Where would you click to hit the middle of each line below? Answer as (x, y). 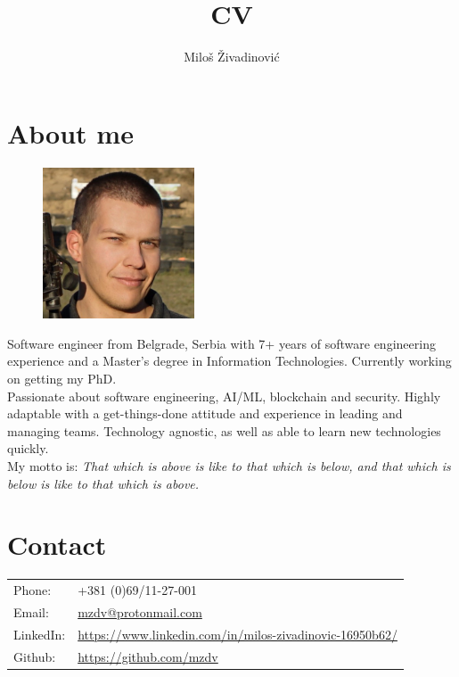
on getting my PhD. (62, 379)
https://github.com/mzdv (148, 656)
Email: (31, 611)
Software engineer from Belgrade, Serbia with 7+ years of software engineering (221, 343)
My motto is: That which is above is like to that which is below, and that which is (229, 466)
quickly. (28, 448)
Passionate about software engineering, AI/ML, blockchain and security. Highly (224, 396)
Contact (57, 545)
